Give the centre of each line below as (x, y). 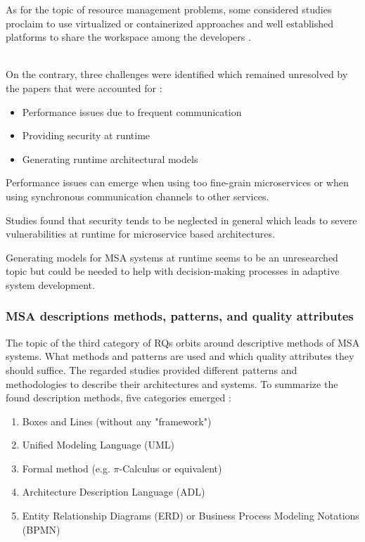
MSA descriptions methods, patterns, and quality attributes (180, 316)
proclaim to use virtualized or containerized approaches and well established (170, 23)
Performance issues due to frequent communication (132, 111)
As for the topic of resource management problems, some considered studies (169, 9)
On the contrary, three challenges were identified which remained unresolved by (177, 74)
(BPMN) (41, 529)
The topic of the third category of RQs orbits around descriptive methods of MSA (183, 342)
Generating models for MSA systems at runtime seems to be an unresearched (172, 257)
